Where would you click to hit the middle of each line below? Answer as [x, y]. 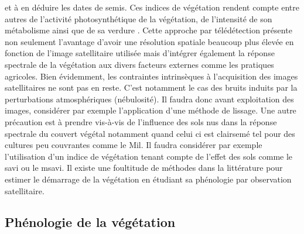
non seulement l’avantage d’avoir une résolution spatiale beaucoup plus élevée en [149, 41]
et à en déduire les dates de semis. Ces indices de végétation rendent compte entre [152, 7]
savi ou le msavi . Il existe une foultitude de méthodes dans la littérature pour [144, 168]
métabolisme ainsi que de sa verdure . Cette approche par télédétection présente [148, 30]
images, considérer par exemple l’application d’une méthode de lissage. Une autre [151, 110]
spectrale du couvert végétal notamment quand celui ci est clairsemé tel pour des [150, 133]
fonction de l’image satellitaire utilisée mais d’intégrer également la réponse [140, 53]
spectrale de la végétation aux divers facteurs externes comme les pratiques [139, 64]
